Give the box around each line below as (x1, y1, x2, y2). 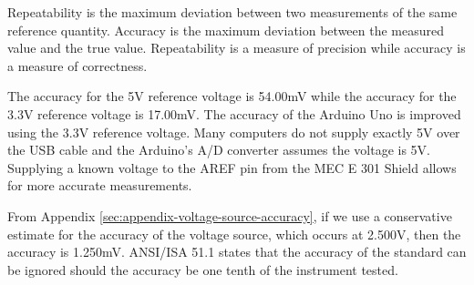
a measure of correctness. (7, 56, 148, 75)
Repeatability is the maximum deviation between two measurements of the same (7, 3, 458, 21)
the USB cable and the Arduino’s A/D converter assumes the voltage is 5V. (7, 140, 431, 159)
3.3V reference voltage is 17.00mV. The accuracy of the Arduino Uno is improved (7, 104, 461, 123)
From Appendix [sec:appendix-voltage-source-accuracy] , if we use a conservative (7, 206, 452, 225)
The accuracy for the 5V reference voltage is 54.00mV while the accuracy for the (7, 87, 457, 106)
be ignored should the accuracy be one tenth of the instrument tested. (7, 260, 398, 279)
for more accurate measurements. (7, 176, 192, 195)
